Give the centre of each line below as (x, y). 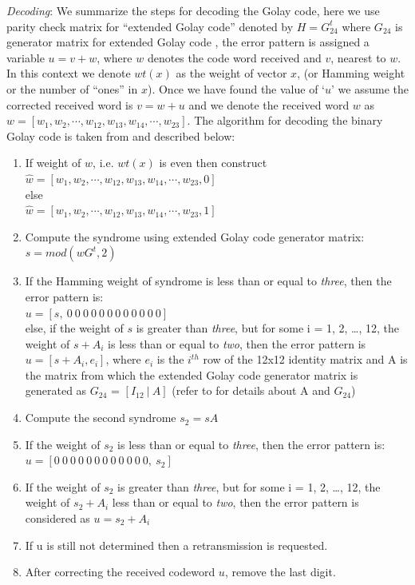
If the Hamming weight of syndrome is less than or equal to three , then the (208, 281)
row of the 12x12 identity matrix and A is (305, 359)
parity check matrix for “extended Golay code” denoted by (150, 26)
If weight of (53, 163)
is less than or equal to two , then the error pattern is (237, 343)
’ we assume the (370, 88)
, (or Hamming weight (351, 73)
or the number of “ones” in (72, 88)
